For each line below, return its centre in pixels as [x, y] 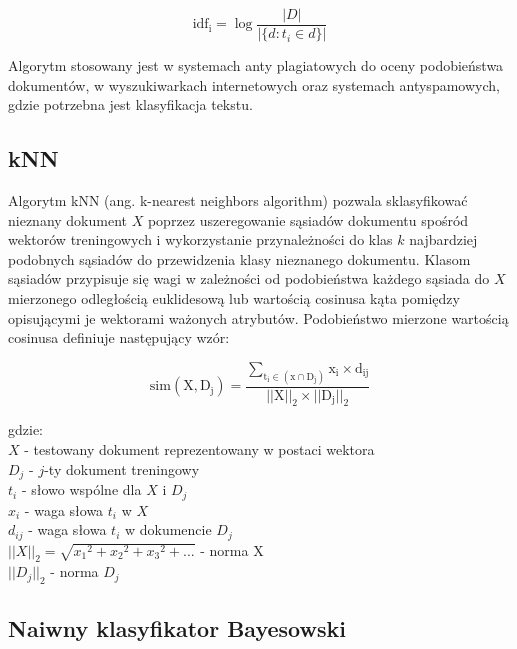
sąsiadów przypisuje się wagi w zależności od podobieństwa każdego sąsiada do [249, 278]
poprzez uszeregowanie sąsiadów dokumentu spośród [308, 219]
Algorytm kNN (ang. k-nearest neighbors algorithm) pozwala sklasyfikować [238, 200]
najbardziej [443, 239]
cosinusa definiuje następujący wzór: [119, 337]
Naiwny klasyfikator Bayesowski [177, 627]
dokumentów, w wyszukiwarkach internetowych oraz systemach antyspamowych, [254, 84]
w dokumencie [168, 529]
